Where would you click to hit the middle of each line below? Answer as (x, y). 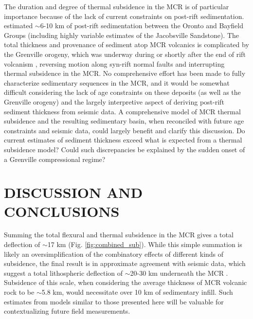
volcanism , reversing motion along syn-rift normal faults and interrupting (114, 63)
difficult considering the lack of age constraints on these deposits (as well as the (122, 92)
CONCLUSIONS (62, 211)
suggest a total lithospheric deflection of (63, 273)
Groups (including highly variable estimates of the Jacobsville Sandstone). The (122, 35)
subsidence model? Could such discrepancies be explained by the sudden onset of (125, 149)
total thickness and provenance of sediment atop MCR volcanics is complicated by (126, 44)
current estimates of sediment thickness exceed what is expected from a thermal (123, 140)
